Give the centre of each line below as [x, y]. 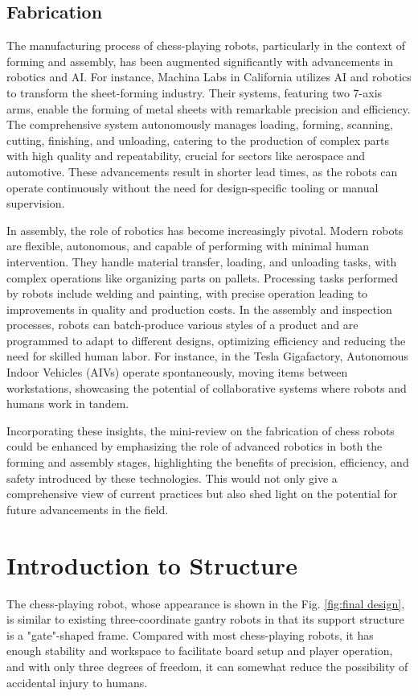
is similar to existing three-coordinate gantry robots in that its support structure [205, 619]
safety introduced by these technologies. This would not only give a [172, 478]
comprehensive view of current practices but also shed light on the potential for [202, 494]
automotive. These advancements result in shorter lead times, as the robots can [202, 171]
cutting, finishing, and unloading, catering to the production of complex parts [198, 140]
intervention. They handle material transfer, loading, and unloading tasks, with [202, 261]
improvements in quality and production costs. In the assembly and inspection [199, 309]
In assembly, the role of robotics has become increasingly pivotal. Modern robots [205, 230]
